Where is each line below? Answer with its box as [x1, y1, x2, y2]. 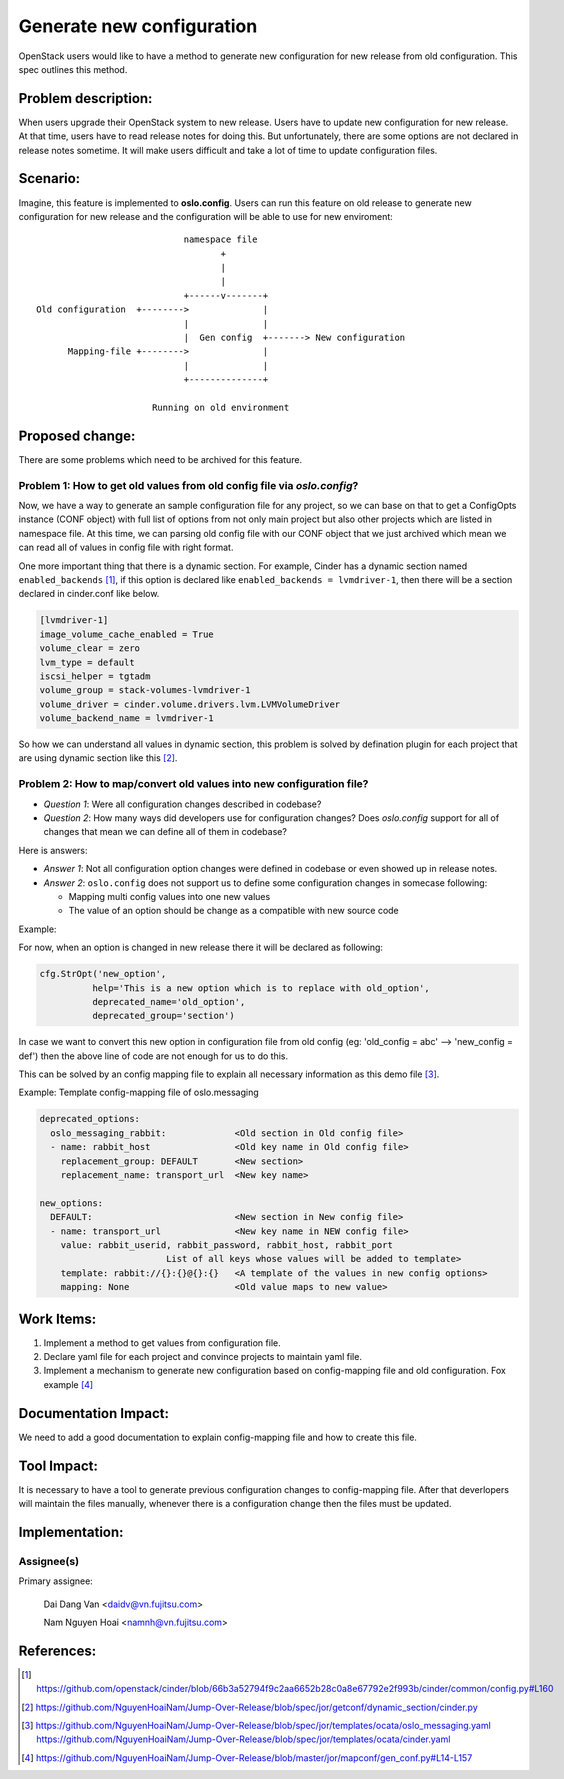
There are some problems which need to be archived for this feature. [18, 453, 303, 465]
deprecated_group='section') [91, 1010, 235, 1022]
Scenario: [18, 170, 81, 187]
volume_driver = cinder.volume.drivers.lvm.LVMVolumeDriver [39, 698, 341, 710]
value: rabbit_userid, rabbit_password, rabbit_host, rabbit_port [60, 1239, 394, 1250]
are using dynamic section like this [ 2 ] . [18, 752, 178, 764]
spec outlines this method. [18, 63, 128, 75]
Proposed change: [18, 427, 136, 444]
